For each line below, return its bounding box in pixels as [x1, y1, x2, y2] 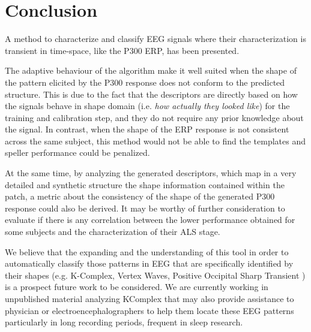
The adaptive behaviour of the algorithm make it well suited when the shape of [5, 64, 297, 77]
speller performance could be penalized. [5, 146, 150, 159]
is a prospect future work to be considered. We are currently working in [5, 280, 268, 293]
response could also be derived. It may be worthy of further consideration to [5, 201, 285, 214]
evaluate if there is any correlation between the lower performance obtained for [5, 213, 295, 226]
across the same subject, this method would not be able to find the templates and [5, 134, 306, 147]
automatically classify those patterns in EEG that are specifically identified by [5, 257, 294, 270]
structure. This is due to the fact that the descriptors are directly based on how [5, 87, 298, 100]
